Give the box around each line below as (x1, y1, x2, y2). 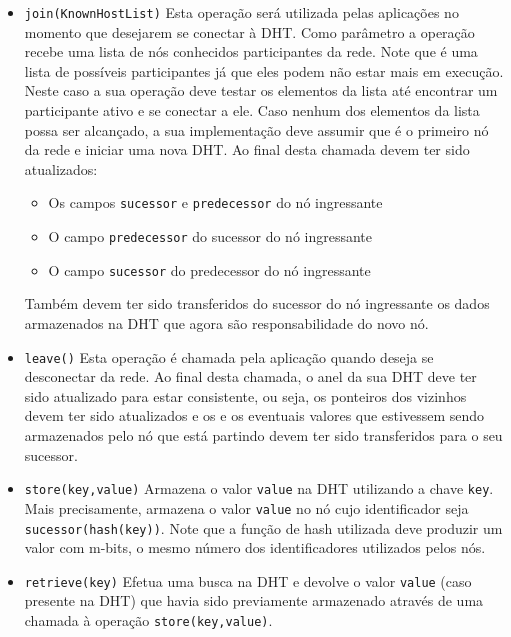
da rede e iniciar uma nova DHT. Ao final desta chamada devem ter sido (24, 139, 470, 160)
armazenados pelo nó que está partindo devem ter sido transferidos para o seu (24, 425, 503, 445)
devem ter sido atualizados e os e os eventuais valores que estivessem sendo (24, 405, 485, 426)
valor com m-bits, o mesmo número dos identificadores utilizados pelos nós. (24, 537, 486, 558)
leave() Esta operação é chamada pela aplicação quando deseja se (24, 346, 434, 367)
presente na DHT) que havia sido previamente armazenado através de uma (24, 590, 484, 611)
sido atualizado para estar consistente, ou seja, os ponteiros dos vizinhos (24, 385, 467, 406)
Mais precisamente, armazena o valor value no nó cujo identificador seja (24, 497, 469, 518)
